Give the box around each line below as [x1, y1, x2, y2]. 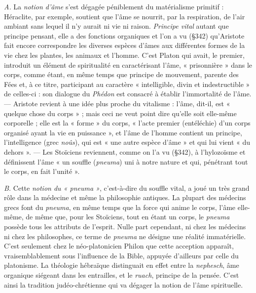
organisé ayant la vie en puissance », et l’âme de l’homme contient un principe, [4, 127, 242, 137]
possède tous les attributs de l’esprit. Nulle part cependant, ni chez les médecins [4, 221, 246, 232]
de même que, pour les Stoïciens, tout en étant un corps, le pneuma [26, 211, 230, 222]
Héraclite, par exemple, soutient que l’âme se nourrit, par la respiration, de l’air [4, 11, 245, 21]
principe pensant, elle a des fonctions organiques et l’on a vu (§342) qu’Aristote [4, 30, 245, 41]
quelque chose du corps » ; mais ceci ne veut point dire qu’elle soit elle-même [4, 108, 237, 118]
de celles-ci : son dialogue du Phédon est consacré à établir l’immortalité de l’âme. [4, 88, 252, 99]
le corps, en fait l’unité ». [4, 166, 80, 176]
